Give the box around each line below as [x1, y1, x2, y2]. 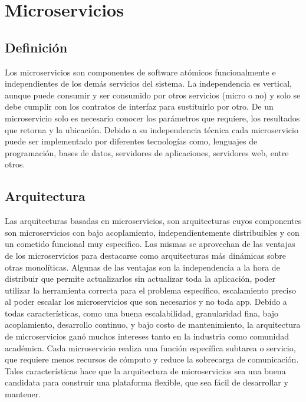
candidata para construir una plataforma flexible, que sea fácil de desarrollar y [5, 376, 288, 388]
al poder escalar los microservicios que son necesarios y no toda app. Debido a [5, 295, 287, 308]
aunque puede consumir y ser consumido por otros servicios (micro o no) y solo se [5, 88, 301, 101]
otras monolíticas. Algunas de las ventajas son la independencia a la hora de [5, 261, 280, 273]
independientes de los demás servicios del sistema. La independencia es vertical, [5, 77, 292, 90]
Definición [5, 38, 68, 56]
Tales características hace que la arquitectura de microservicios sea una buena [5, 364, 286, 377]
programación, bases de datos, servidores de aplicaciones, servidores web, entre [5, 146, 289, 159]
